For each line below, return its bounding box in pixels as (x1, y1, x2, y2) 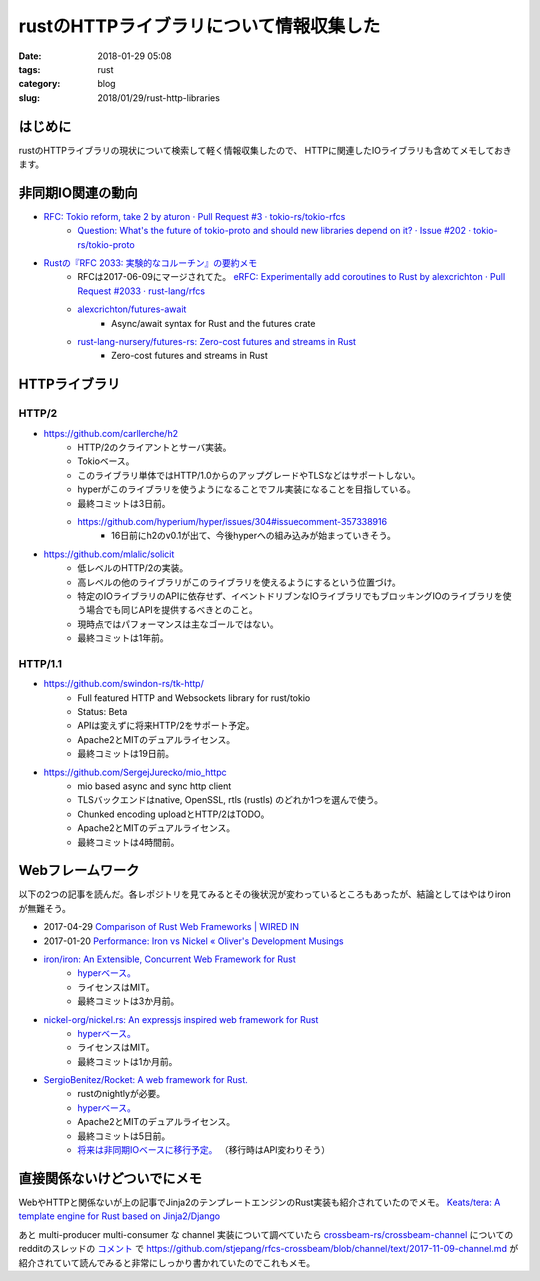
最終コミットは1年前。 (77, 632, 169, 644)
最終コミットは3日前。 (77, 497, 171, 509)
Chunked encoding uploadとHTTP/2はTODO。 (77, 808, 270, 820)
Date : (18, 50, 42, 62)
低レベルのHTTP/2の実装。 (77, 562, 189, 574)
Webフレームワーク (18, 862, 140, 879)
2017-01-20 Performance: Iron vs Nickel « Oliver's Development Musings (43, 935, 344, 947)
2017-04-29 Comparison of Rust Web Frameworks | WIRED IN (43, 921, 300, 933)
